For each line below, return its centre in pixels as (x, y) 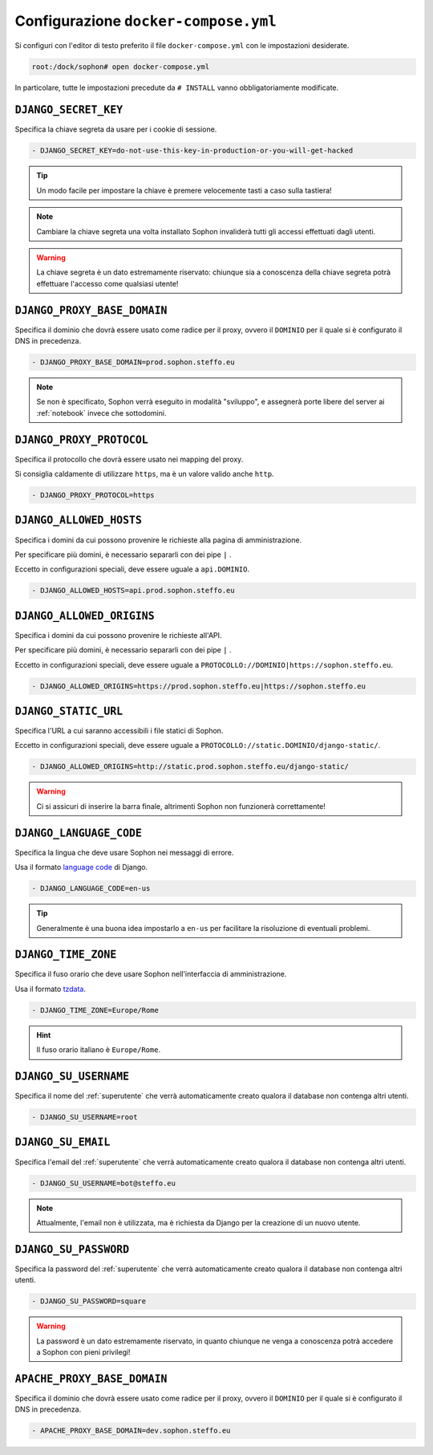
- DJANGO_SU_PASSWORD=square (89, 1301)
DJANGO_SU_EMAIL (63, 1142)
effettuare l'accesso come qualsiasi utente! (107, 283)
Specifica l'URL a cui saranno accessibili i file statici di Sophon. (119, 731)
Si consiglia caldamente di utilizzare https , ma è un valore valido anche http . (144, 474)
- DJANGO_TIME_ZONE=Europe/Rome (95, 1010)
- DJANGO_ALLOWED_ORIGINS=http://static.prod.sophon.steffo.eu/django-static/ (190, 767)
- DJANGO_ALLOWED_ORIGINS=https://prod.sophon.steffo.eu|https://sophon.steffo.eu (199, 686)
